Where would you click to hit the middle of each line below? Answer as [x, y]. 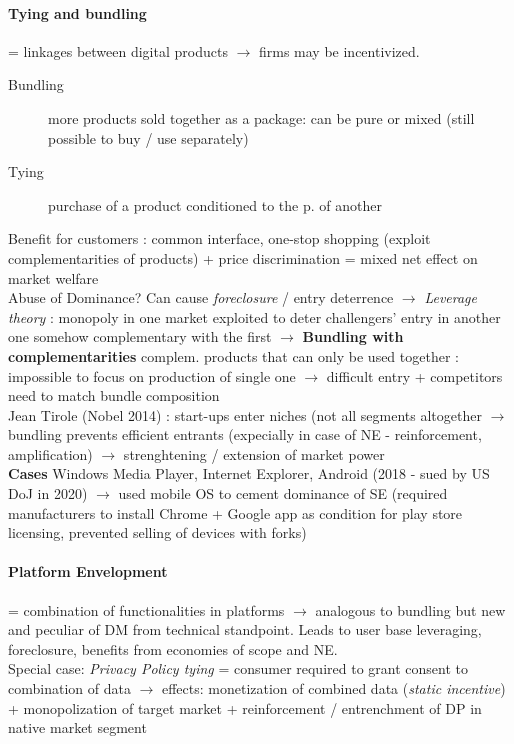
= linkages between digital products [118, 50]
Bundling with [353, 336]
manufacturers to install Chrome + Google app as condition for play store [235, 512]
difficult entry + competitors [414, 375]
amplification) [50, 453]
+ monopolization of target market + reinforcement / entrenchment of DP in [245, 707]
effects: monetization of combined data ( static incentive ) [333, 688]
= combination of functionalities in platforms [146, 609]
